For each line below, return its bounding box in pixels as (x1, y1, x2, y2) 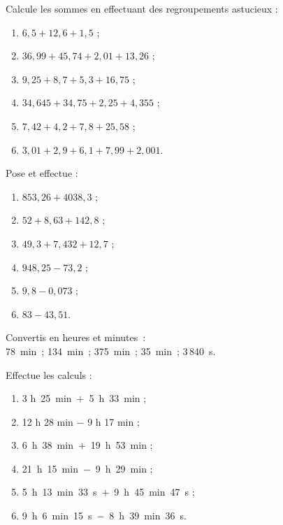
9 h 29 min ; (95, 461, 153, 475)
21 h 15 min (22, 461, 78, 475)
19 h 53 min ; (90, 438, 153, 452)
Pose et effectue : (6, 166, 78, 180)
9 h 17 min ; (87, 414, 140, 429)
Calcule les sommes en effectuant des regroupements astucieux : (6, 1, 278, 15)
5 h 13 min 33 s (22, 484, 97, 499)
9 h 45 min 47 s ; (114, 484, 195, 499)
